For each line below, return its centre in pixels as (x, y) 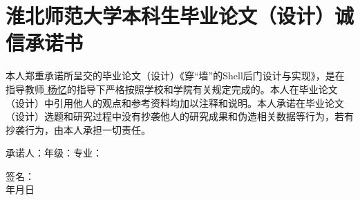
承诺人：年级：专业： (54, 153)
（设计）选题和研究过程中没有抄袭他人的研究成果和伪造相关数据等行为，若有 (180, 116)
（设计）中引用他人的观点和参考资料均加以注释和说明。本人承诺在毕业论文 (175, 102)
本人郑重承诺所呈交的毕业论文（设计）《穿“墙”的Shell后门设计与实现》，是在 (175, 76)
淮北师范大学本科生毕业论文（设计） (170, 16)
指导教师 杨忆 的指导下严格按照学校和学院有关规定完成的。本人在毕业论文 (172, 89)
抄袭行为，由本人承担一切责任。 (78, 129)
